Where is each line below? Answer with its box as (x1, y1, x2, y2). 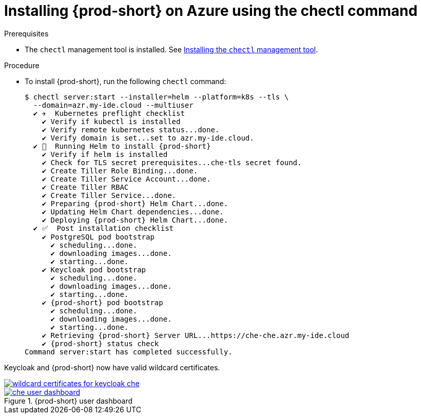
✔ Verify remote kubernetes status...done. (42, 125, 220, 134)
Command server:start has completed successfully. (25, 347, 233, 356)
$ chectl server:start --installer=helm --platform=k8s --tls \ (25, 92, 289, 101)
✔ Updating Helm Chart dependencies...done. (42, 207, 224, 216)
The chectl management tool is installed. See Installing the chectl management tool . (25, 45, 318, 54)
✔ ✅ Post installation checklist (33, 224, 174, 232)
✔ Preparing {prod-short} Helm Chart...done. (42, 199, 228, 208)
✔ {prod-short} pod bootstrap (42, 298, 163, 307)
